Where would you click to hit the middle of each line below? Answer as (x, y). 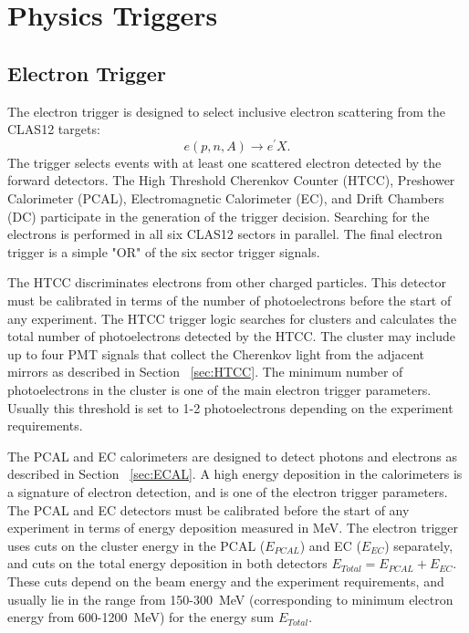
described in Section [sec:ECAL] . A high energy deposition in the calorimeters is (235, 474)
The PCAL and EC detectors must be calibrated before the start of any (208, 509)
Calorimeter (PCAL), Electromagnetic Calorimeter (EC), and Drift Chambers (226, 198)
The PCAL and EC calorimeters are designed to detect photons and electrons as (233, 456)
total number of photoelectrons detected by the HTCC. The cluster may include (232, 336)
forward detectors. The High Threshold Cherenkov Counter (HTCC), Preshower (231, 180)
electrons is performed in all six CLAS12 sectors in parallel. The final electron (225, 234)
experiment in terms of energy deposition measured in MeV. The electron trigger (233, 528)
